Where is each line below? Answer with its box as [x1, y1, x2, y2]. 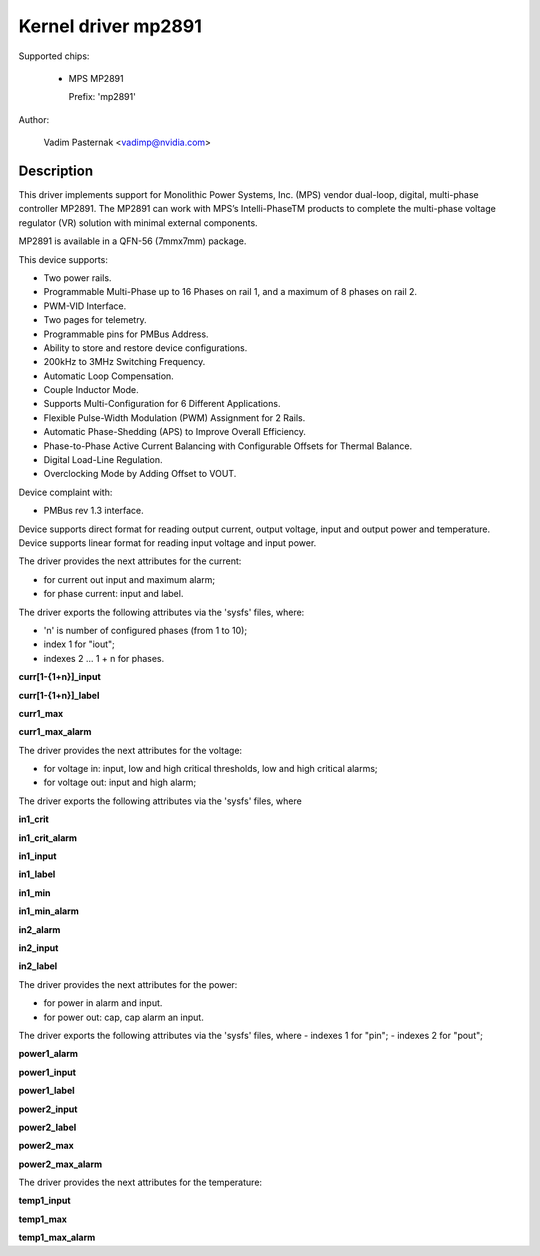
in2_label [18, 960, 58, 972]
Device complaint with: [18, 486, 113, 498]
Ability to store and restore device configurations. [43, 341, 248, 354]
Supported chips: [18, 50, 90, 62]
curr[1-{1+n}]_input [18, 671, 102, 683]
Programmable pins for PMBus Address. [43, 328, 209, 340]
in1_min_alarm [18, 905, 79, 917]
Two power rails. [43, 271, 112, 284]
